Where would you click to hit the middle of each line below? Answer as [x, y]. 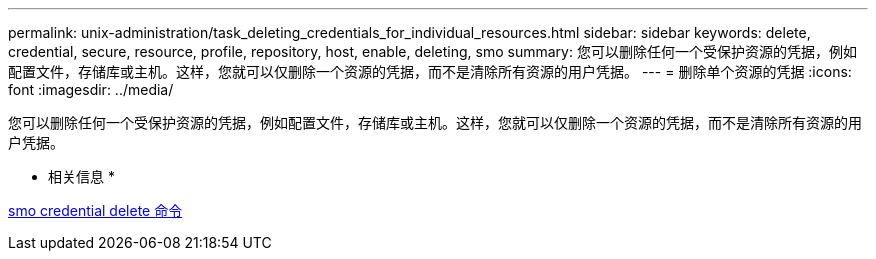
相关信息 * [81, 176]
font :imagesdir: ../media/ [91, 89]
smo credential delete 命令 [95, 210]
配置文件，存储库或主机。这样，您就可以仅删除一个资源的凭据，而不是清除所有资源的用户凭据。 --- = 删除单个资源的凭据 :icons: [430, 71]
